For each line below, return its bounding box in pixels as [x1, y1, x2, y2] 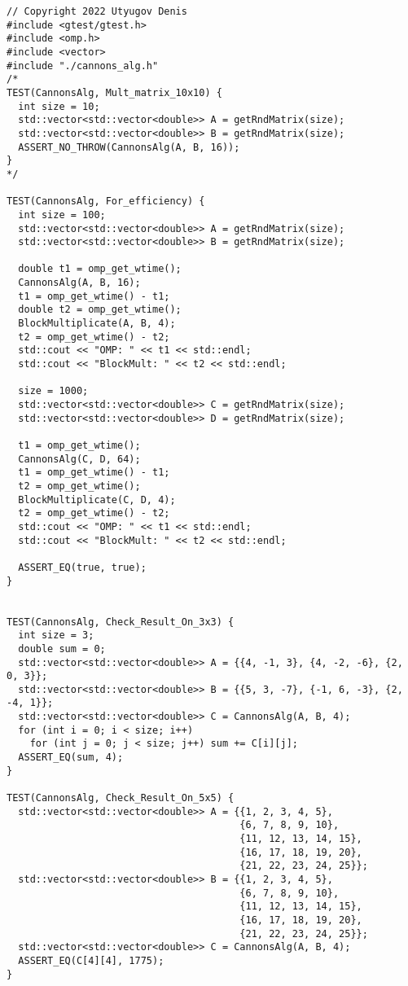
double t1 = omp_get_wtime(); [18, 263, 182, 275]
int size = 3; [18, 629, 94, 642]
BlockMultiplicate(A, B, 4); [18, 318, 176, 330]
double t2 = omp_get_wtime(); [18, 304, 182, 316]
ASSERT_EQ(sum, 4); [18, 752, 124, 764]
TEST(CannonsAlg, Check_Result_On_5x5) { [7, 792, 235, 804]
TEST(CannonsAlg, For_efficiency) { [7, 195, 205, 208]
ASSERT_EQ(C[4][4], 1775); [18, 954, 165, 966]
